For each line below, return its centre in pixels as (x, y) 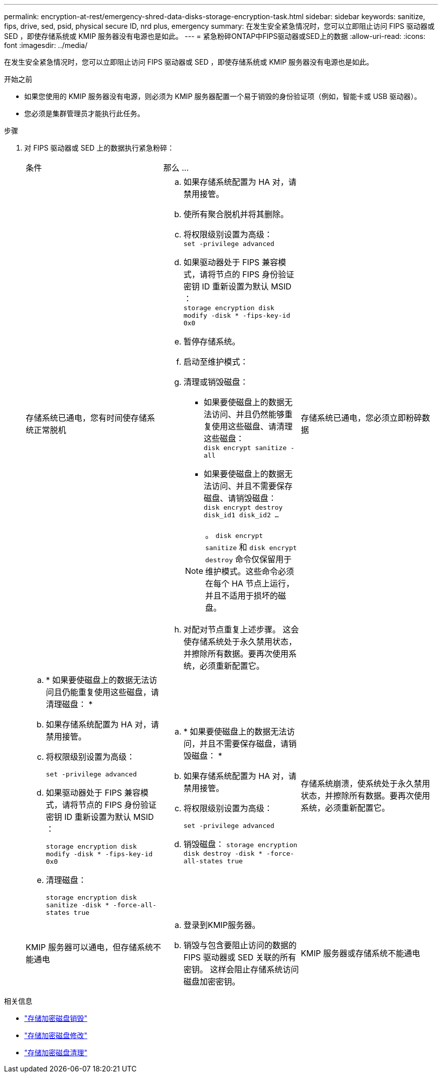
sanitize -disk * (78, 905)
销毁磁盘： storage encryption (240, 844)
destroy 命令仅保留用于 (248, 559)
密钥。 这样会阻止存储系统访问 (241, 969)
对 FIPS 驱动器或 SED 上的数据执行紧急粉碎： (99, 148)
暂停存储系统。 (212, 341)
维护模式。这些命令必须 (250, 571)
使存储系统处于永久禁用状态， (240, 642)
